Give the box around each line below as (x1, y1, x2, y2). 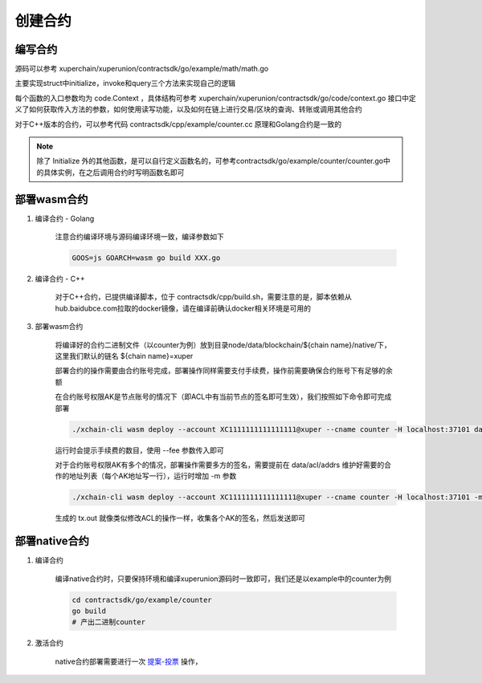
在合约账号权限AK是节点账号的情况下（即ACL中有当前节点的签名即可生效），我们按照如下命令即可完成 (55, 392, 392, 401)
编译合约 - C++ (35, 274, 86, 284)
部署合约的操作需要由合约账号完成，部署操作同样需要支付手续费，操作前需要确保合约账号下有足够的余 (55, 366, 393, 376)
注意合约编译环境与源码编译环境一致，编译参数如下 (55, 232, 224, 242)
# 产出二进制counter (71, 618, 146, 627)
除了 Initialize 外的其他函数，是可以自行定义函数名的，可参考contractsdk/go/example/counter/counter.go (36, 157, 384, 166)
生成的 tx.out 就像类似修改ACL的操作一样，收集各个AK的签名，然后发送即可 (55, 514, 305, 523)
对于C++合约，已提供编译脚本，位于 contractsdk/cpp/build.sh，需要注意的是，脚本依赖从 (55, 292, 353, 302)
